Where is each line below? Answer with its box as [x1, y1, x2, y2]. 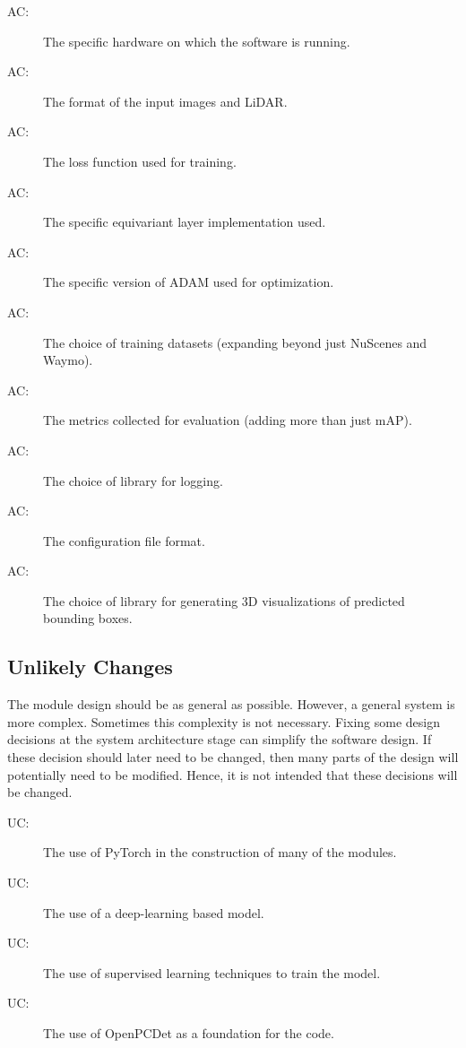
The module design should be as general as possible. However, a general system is [7, 695, 455, 714]
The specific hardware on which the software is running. [43, 31, 350, 50]
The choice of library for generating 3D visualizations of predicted [43, 591, 405, 610]
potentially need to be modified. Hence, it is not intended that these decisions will [7, 765, 458, 784]
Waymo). [43, 351, 93, 369]
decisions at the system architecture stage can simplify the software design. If [7, 730, 432, 749]
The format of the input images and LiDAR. [43, 91, 288, 110]
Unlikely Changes [7, 653, 173, 680]
